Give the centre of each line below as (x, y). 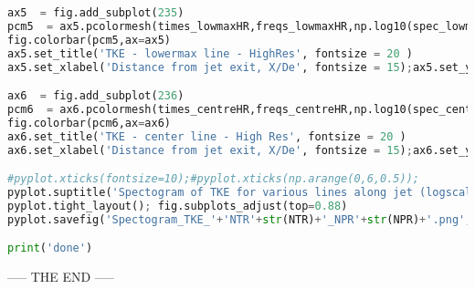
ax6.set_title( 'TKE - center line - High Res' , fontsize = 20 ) (207, 136)
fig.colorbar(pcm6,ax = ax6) (89, 123)
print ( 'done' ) (50, 248)
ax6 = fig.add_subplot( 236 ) (96, 96)
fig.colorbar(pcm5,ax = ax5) (89, 40)
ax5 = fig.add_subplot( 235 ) (96, 13)
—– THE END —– (61, 277)
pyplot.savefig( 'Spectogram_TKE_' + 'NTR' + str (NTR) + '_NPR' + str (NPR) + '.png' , (240, 219)
